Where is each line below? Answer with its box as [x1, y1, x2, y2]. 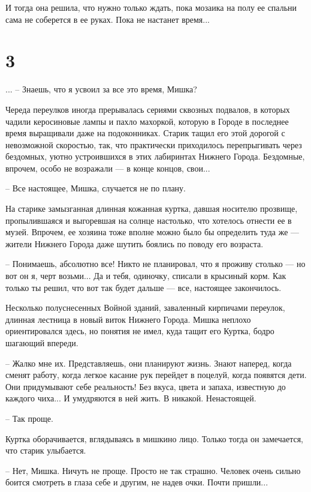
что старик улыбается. [5, 444, 86, 457]
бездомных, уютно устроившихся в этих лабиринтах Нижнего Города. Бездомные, [5, 150, 305, 163]
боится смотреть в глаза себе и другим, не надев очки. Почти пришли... [5, 476, 268, 488]
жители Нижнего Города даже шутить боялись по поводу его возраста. [5, 237, 264, 250]
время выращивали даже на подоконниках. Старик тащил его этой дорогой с [5, 127, 285, 139]
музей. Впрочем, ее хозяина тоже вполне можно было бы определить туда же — [5, 226, 300, 238]
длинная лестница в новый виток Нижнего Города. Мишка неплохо [5, 313, 251, 325]
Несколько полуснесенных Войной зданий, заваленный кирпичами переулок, [5, 301, 285, 314]
